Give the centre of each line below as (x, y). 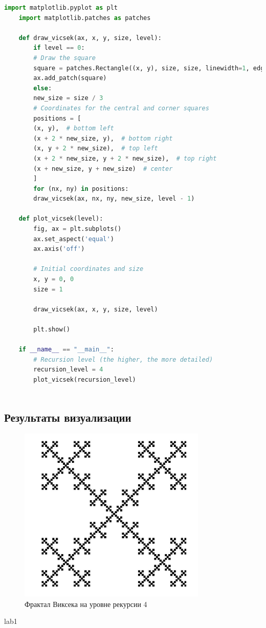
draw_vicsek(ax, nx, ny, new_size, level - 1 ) (114, 199)
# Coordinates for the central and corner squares (121, 108)
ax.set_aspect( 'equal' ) (74, 239)
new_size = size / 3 (68, 98)
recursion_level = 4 (68, 370)
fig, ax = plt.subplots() (77, 229)
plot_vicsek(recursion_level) (85, 379)
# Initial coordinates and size (88, 269)
